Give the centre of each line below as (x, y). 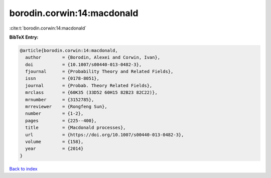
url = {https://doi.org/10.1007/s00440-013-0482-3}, (105, 135)
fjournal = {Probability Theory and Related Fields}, (99, 72)
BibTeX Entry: (24, 37)
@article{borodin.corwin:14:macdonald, (69, 50)
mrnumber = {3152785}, (60, 100)
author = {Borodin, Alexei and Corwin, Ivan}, (93, 57)
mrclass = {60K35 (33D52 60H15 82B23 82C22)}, (91, 93)
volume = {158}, (54, 142)
